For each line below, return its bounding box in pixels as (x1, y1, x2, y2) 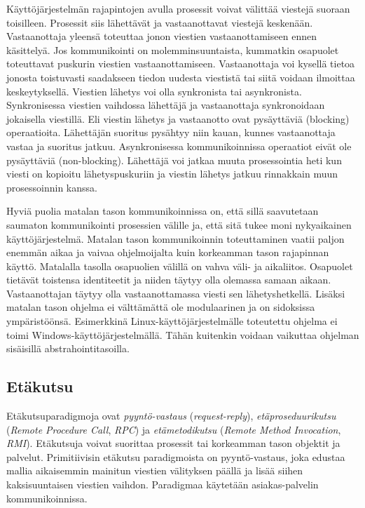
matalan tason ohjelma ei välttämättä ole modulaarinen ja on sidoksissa (6, 300, 315, 314)
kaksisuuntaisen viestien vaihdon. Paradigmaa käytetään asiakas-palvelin (6, 477, 319, 492)
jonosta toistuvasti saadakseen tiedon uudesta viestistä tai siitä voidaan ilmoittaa (6, 69, 355, 84)
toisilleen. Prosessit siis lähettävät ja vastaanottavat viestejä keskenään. (6, 15, 313, 29)
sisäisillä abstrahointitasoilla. (6, 341, 130, 356)
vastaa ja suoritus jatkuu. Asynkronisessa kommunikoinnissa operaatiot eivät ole (6, 138, 352, 153)
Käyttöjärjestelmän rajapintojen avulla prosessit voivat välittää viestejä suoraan (6, 1, 350, 15)
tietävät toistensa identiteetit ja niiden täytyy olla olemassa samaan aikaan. (6, 272, 331, 287)
